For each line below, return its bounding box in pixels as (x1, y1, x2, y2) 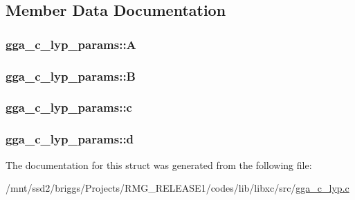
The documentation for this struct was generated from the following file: (6, 157, 312, 172)
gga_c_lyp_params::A (6, 35, 136, 52)
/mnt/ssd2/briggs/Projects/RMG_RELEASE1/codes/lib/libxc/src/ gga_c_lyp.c (6, 181, 349, 195)
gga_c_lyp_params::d (6, 130, 134, 148)
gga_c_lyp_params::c (6, 99, 132, 116)
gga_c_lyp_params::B (6, 67, 136, 84)
